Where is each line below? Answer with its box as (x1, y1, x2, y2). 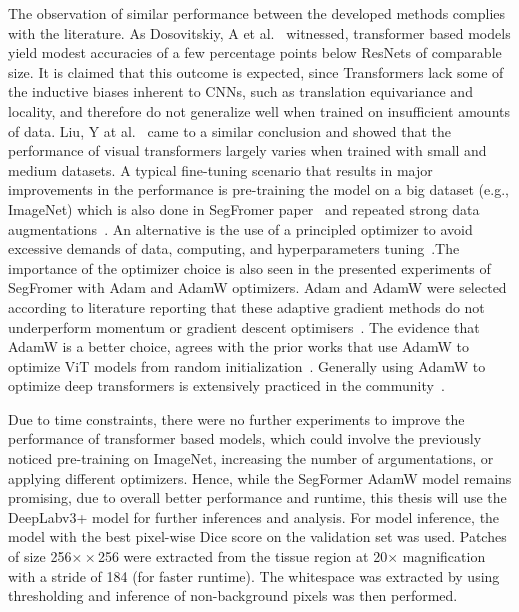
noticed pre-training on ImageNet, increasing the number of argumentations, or (8, 448, 494, 469)
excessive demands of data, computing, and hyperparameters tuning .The (8, 238, 460, 259)
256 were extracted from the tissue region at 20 (97, 546, 388, 567)
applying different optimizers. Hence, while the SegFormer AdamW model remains (8, 467, 512, 488)
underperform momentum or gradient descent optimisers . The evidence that (8, 316, 480, 337)
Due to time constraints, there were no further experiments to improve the (8, 408, 465, 429)
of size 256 (8, 546, 72, 567)
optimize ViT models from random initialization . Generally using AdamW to (8, 355, 486, 376)
